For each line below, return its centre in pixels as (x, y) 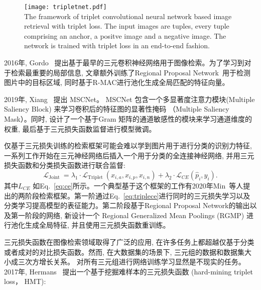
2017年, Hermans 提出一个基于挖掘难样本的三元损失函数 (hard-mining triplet (129, 271)
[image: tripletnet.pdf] (66, 7)
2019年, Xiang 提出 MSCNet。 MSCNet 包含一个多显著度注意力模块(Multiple (129, 99)
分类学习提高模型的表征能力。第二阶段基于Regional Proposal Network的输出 (127, 205)
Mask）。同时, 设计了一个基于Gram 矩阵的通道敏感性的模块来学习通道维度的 (128, 119)
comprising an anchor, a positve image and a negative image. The (125, 35)
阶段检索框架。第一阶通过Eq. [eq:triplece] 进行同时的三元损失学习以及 (138, 195)
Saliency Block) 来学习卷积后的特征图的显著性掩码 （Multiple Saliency (117, 109)
